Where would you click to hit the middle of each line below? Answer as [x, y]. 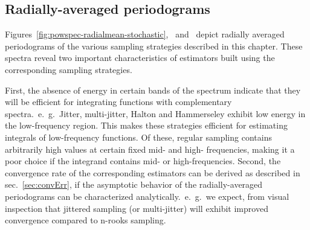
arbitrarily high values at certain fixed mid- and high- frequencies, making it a [150, 149]
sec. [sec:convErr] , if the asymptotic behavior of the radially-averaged [134, 184]
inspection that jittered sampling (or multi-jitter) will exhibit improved [137, 208]
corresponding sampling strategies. [69, 69]
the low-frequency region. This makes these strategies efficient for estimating [146, 125]
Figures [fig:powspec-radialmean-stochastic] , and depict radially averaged [145, 34]
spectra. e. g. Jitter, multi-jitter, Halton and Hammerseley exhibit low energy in [155, 113]
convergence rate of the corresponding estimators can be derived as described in [153, 172]
